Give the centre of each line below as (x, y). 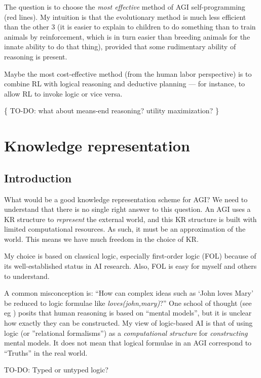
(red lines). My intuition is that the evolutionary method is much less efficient (125, 17)
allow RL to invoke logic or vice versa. (63, 93)
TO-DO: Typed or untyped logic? (56, 370)
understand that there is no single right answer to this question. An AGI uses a (127, 209)
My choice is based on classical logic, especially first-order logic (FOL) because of (130, 256)
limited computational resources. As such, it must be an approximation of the (125, 229)
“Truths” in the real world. (46, 352)
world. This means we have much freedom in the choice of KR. (101, 239)
